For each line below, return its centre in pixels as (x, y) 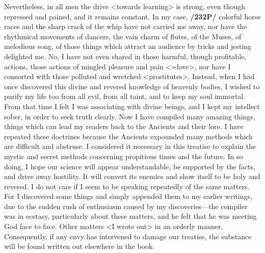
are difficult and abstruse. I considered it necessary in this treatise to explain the (130, 146)
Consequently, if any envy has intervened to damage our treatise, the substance (128, 236)
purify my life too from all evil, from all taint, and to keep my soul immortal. (125, 96)
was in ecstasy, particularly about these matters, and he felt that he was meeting (130, 216)
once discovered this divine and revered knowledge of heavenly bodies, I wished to (132, 86)
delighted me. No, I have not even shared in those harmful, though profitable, (125, 56)
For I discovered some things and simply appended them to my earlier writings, (128, 196)
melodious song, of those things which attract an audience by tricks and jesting (128, 46)
